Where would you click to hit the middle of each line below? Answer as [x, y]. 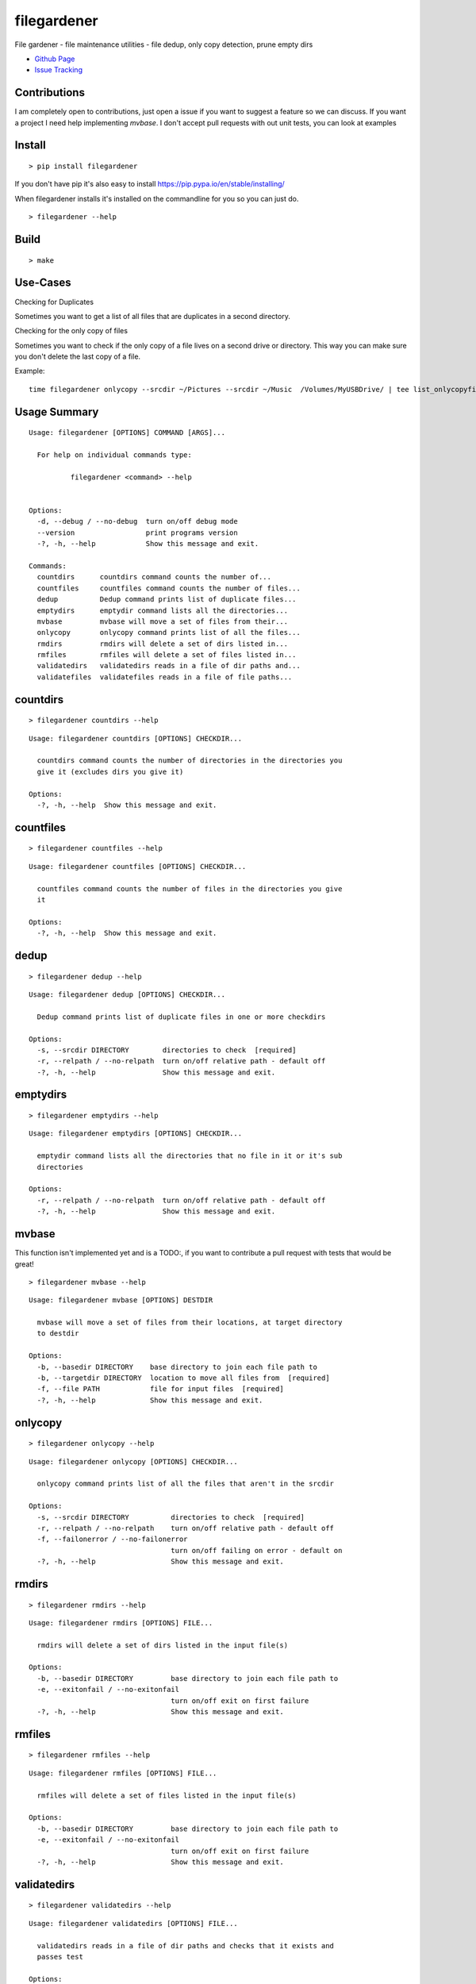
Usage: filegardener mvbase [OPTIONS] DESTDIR [121, 1300]
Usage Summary [57, 411]
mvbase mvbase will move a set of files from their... [163, 621]
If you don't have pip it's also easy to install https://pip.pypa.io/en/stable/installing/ [150, 184]
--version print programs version [137, 533]
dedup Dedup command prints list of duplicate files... [167, 600]
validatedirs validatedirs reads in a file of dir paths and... [169, 666]
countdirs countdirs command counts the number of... [154, 577]
